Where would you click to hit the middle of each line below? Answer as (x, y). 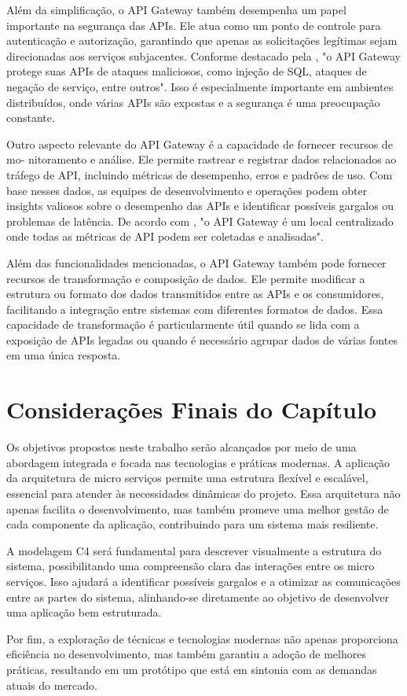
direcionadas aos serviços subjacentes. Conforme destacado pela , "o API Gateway (203, 55)
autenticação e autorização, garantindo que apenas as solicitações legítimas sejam (202, 41)
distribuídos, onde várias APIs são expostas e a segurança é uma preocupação (193, 102)
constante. (31, 118)
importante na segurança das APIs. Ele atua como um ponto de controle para (194, 25)
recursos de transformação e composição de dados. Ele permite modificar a (186, 278)
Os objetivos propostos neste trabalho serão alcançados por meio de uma (181, 447)
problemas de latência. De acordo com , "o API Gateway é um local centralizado (200, 221)
